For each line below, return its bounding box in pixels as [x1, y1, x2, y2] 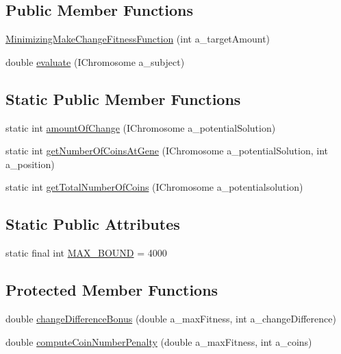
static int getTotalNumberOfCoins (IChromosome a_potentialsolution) [5, 180, 303, 194]
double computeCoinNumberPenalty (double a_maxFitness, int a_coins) [5, 334, 312, 349]
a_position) [5, 156, 55, 171]
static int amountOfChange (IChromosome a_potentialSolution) [5, 120, 276, 134]
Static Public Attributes [5, 213, 180, 235]
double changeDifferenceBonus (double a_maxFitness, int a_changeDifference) [5, 311, 336, 325]
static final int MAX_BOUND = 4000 [5, 246, 167, 260]
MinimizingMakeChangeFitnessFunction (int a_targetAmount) [5, 32, 270, 46]
